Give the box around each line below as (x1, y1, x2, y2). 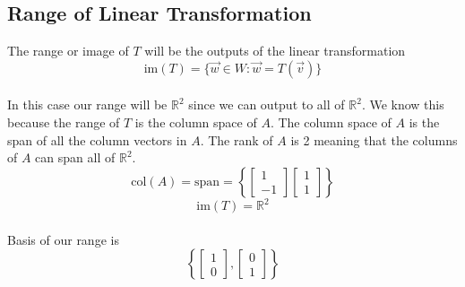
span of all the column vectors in (7, 130, 187, 149)
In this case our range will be (7, 95, 168, 114)
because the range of (7, 112, 120, 131)
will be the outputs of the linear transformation (144, 41, 406, 60)
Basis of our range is (7, 230, 119, 248)
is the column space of (134, 112, 257, 131)
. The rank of (200, 130, 273, 149)
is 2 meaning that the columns (290, 130, 458, 149)
